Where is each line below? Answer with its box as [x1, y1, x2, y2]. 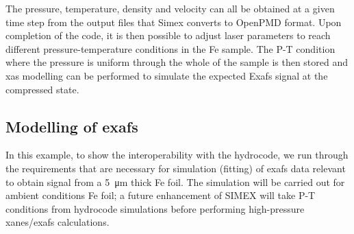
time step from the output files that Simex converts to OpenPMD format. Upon [5, 14, 342, 29]
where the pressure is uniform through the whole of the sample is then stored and [5, 55, 349, 69]
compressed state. [5, 82, 79, 96]
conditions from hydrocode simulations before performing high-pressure [5, 201, 305, 215]
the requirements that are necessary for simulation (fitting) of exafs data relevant [5, 161, 346, 175]
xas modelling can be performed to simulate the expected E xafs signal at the [5, 68, 328, 82]
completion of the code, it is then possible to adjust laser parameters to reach [5, 28, 331, 43]
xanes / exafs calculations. [5, 215, 110, 229]
